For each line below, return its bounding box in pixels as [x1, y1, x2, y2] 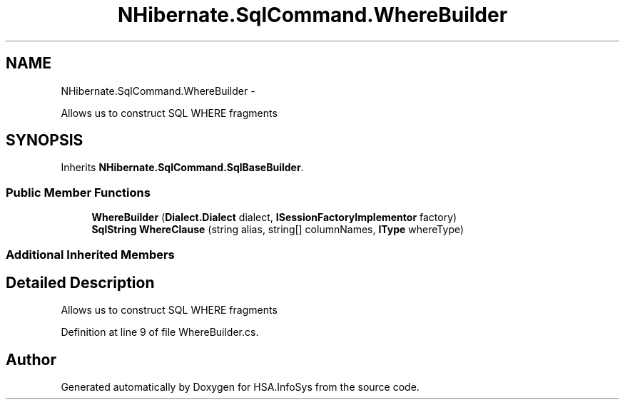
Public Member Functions [6, 185, 151, 200]
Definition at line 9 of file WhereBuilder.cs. [61, 326, 259, 339]
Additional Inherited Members [6, 247, 175, 262]
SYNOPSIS [6, 131, 83, 150]
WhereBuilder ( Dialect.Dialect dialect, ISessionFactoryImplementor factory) [91, 211, 457, 224]
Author [6, 350, 56, 369]
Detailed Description [6, 273, 155, 292]
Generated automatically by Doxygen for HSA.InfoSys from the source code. [61, 381, 420, 394]
